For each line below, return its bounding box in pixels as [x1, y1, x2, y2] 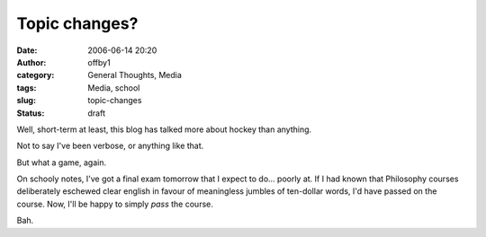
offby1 [87, 57, 112, 67]
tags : [16, 82, 37, 93]
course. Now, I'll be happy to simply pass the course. [16, 198, 213, 209]
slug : [16, 95, 36, 106]
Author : [16, 57, 47, 67]
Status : [16, 108, 45, 118]
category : [16, 70, 55, 81]
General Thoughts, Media [87, 70, 182, 81]
